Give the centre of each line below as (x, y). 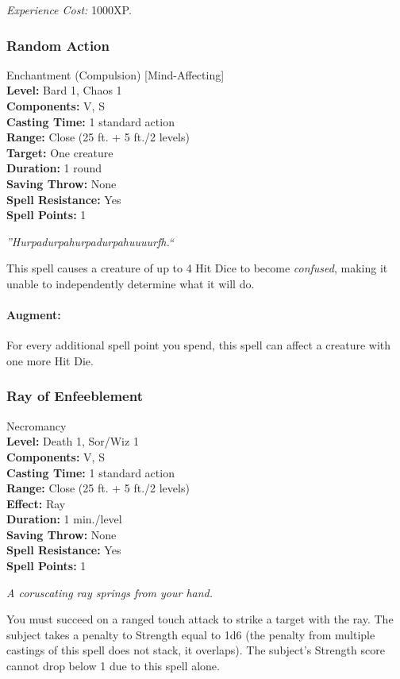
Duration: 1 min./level (64, 519)
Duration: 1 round (54, 168)
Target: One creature (60, 152)
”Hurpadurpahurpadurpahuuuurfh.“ (90, 241)
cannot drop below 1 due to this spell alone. (113, 666)
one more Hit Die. (50, 360)
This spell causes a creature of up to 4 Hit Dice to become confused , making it (197, 268)
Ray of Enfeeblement (75, 396)
